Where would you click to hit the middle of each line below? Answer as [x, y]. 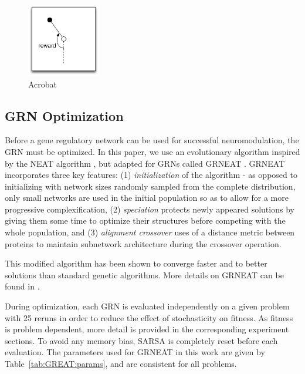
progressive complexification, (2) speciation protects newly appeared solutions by [150, 209]
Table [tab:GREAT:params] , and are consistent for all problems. [121, 364]
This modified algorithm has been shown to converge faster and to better [136, 263]
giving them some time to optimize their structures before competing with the [145, 220]
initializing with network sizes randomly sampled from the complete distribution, [150, 186]
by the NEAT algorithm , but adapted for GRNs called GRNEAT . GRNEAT [145, 163]
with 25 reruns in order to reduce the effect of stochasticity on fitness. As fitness [149, 317]
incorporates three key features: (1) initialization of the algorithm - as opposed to [151, 175]
